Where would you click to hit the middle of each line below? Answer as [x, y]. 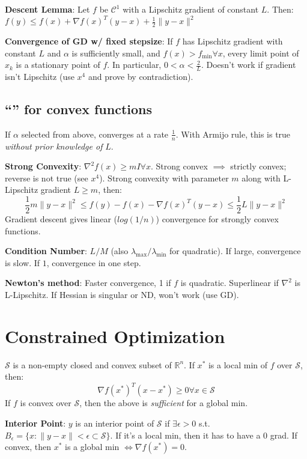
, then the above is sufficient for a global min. [164, 403]
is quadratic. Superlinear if [229, 283]
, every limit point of [261, 53]
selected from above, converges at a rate [95, 134]
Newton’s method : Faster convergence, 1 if [88, 283]
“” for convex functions [79, 108]
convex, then [28, 447]
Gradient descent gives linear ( [61, 219]
